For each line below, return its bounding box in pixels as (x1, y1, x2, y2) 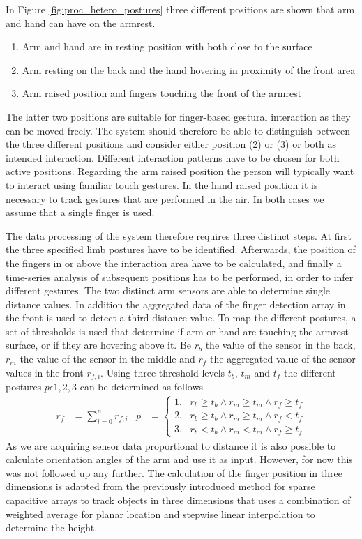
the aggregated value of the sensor (210, 351, 356, 366)
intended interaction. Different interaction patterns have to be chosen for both (6, 150, 340, 165)
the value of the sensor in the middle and (20, 351, 195, 366)
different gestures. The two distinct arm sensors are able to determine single (6, 283, 331, 298)
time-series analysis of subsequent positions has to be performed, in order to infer (6, 269, 354, 284)
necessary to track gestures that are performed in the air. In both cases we (6, 191, 324, 206)
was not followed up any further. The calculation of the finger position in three (6, 465, 342, 480)
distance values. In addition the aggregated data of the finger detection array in (6, 296, 346, 311)
